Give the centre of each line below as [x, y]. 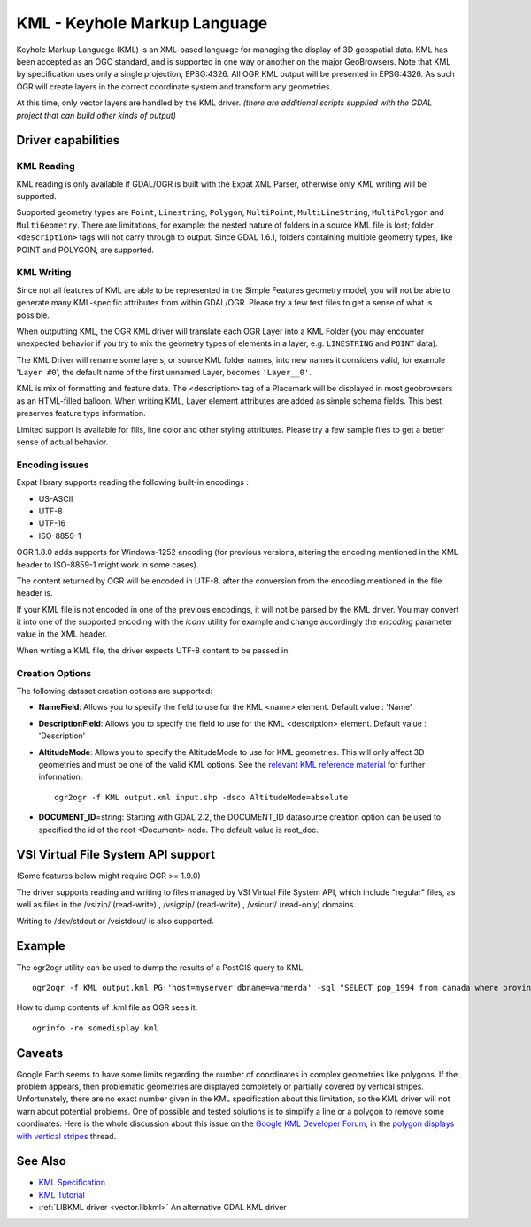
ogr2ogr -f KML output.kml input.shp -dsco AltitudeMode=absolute [201, 797]
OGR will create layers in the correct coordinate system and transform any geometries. [174, 86]
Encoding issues [53, 465]
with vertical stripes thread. [66, 1136]
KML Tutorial [62, 1194]
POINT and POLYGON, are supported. [85, 250]
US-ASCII [56, 498]
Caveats [40, 1053]
